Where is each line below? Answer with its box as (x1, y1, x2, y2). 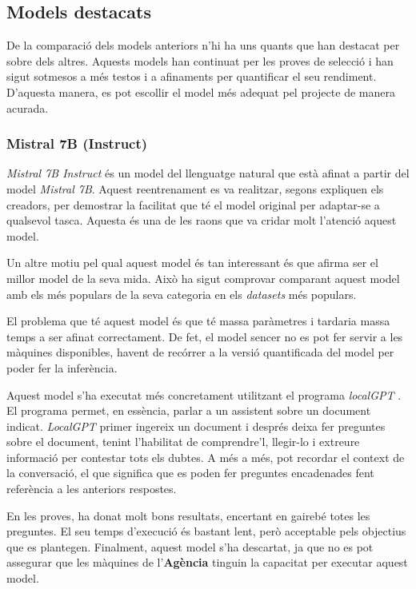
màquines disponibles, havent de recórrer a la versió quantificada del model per (6, 344, 394, 360)
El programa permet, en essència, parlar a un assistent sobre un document (6, 402, 371, 419)
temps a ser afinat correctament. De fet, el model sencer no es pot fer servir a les (6, 328, 403, 344)
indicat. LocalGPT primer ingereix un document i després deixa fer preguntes (6, 417, 386, 434)
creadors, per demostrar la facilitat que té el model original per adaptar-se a (6, 196, 380, 213)
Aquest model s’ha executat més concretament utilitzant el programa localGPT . (6, 386, 402, 403)
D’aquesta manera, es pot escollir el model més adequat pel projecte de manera (6, 83, 395, 100)
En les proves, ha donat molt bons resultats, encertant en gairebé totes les (6, 507, 370, 523)
